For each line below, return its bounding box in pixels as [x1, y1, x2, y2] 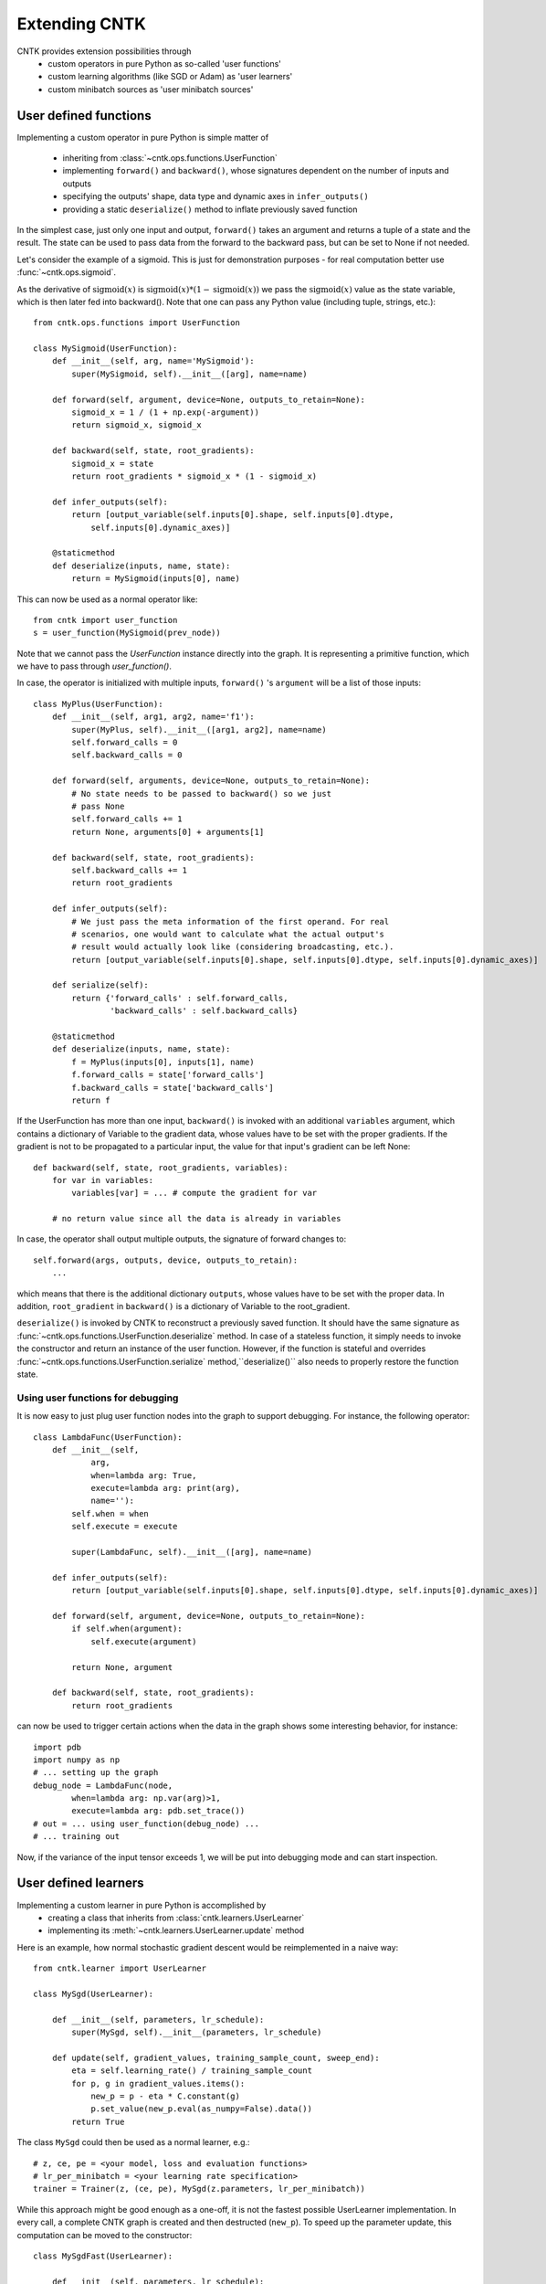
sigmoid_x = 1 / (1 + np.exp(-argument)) [71, 407, 260, 418]
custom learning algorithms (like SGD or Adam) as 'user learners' [47, 71, 293, 82]
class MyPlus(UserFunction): [33, 699, 163, 709]
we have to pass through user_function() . [16, 661, 173, 671]
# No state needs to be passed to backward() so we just [71, 788, 332, 798]
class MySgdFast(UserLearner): [33, 2250, 173, 2261]
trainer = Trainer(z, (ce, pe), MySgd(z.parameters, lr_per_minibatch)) [33, 2184, 365, 2194]
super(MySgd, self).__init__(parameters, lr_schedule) [71, 2027, 322, 2037]
